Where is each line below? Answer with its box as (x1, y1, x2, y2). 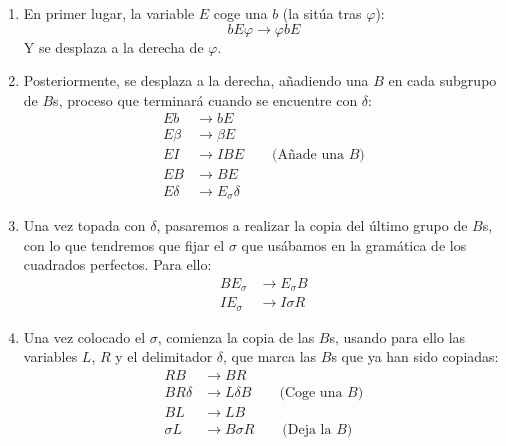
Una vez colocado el (23, 326, 146, 347)
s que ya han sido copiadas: (331, 346, 499, 367)
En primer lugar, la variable (23, 3, 195, 23)
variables (23, 346, 78, 367)
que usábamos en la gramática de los (241, 234, 467, 255)
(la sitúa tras (282, 3, 362, 23)
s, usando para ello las (329, 326, 466, 347)
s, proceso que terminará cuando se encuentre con (53, 89, 358, 110)
